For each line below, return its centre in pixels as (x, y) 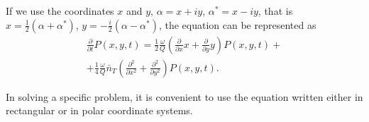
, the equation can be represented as (237, 24)
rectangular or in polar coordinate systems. (99, 110)
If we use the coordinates (60, 11)
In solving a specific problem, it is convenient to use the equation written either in (184, 96)
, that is (275, 11)
